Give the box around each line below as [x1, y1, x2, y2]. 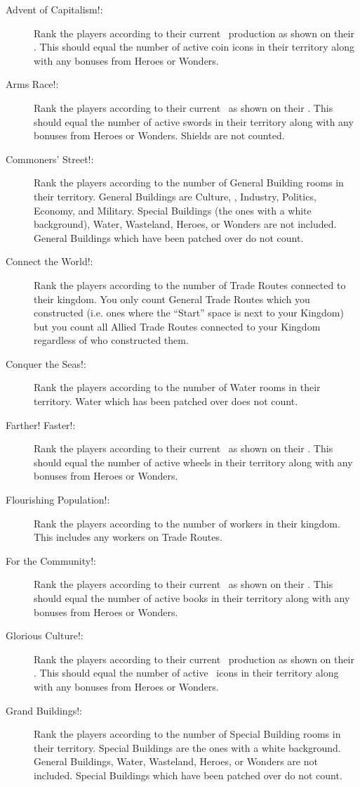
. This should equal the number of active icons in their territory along [34, 665, 339, 680]
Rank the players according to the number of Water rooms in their [34, 380, 321, 395]
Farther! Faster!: [6, 417, 76, 432]
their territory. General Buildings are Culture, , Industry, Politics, [34, 188, 316, 203]
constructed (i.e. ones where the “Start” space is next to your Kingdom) [34, 305, 344, 320]
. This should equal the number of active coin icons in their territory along [34, 39, 355, 54]
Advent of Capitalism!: [6, 2, 103, 16]
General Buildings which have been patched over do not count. [34, 230, 304, 245]
